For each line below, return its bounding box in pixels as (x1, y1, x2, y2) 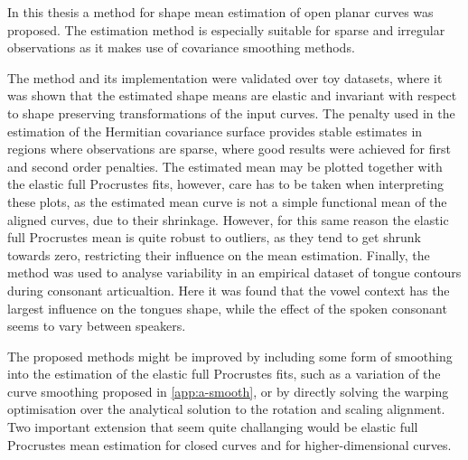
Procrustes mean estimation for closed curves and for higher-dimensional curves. (7, 435, 452, 454)
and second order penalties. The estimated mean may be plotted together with (7, 156, 443, 175)
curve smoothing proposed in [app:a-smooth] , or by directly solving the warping (7, 381, 449, 400)
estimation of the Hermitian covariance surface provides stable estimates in (7, 121, 423, 140)
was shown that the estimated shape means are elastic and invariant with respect (7, 86, 457, 105)
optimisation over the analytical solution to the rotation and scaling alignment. (7, 399, 445, 418)
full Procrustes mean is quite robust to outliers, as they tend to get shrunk (7, 228, 421, 247)
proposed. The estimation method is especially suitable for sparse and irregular (7, 20, 445, 39)
